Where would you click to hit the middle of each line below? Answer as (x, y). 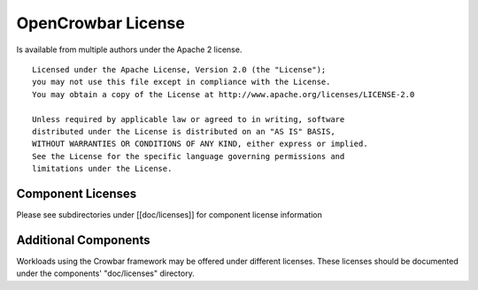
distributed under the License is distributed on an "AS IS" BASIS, (184, 131)
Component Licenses (77, 193)
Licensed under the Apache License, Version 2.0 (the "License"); (179, 69)
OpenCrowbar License (100, 23)
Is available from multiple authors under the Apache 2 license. (129, 50)
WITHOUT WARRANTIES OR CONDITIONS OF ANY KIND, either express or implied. (200, 144)
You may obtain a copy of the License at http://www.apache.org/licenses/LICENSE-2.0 (224, 94)
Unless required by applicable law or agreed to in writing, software (189, 119)
